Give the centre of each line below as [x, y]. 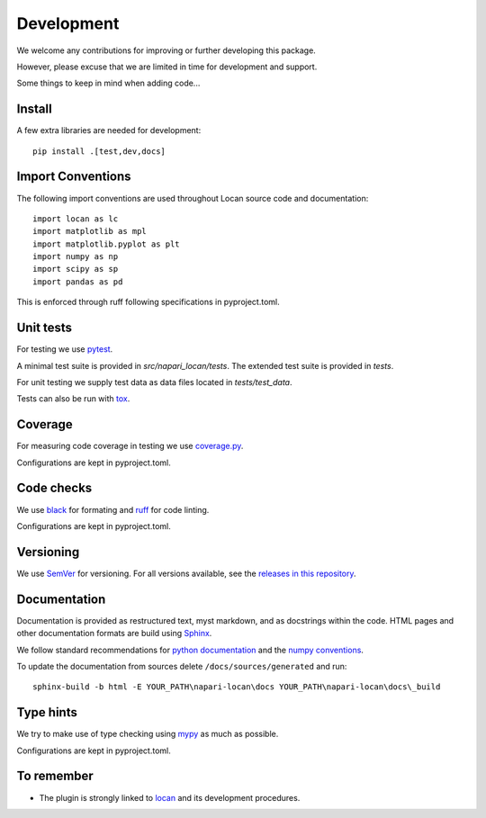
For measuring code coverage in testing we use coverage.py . [130, 446]
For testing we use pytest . [65, 349]
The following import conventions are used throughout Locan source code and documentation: [193, 198]
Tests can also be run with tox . [73, 399]
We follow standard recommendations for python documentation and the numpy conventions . [190, 650]
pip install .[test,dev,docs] [99, 151]
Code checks [54, 488]
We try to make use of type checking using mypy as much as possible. [148, 734]
